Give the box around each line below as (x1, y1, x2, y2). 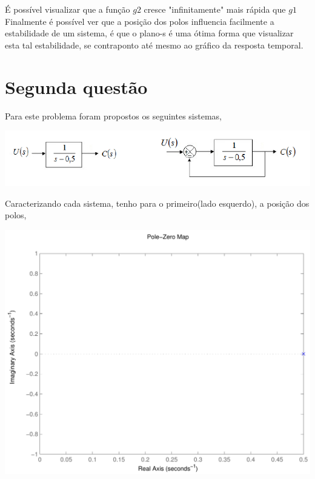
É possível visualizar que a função (5, 3, 130, 15)
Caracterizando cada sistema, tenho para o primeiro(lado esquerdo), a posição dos (5, 196, 310, 209)
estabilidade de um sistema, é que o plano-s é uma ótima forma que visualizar (5, 27, 294, 39)
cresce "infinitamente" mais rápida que (144, 3, 286, 15)
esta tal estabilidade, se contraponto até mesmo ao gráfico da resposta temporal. (5, 38, 303, 51)
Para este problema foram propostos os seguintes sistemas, (5, 109, 222, 122)
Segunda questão (5, 74, 148, 99)
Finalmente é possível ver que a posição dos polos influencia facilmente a (5, 15, 274, 27)
